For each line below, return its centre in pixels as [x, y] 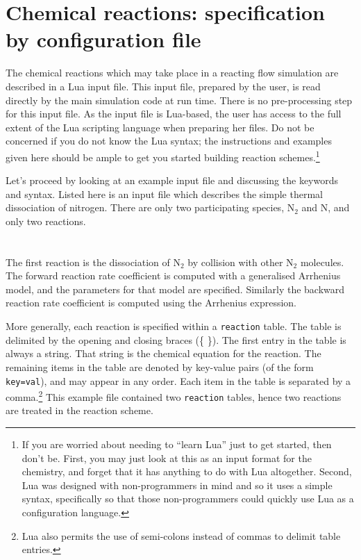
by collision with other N [241, 262]
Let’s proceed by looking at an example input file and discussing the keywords [172, 180]
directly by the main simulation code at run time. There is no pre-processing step [179, 100]
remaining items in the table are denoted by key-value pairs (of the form [160, 367]
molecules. [322, 262]
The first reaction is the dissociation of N [93, 262]
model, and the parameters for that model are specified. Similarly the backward [175, 289]
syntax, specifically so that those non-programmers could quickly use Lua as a [188, 499]
